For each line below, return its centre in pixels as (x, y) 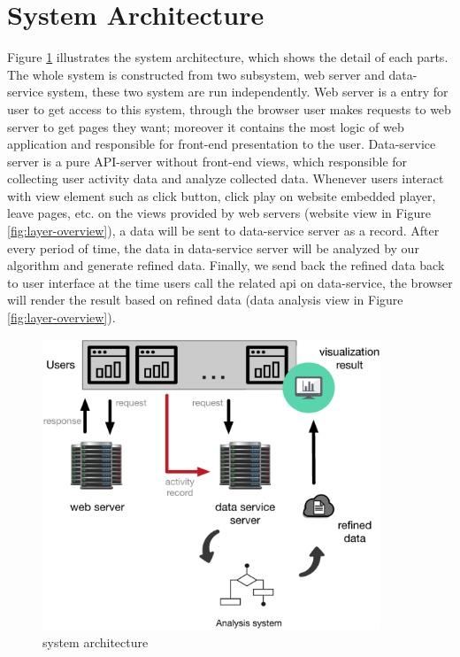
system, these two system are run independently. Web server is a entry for (248, 92)
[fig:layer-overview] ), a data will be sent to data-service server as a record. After (223, 231)
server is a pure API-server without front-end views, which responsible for (207, 161)
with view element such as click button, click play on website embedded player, (222, 195)
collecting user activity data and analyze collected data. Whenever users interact (226, 178)
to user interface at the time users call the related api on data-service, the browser (230, 282)
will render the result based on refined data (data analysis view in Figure (205, 300)
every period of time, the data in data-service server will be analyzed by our (213, 247)
